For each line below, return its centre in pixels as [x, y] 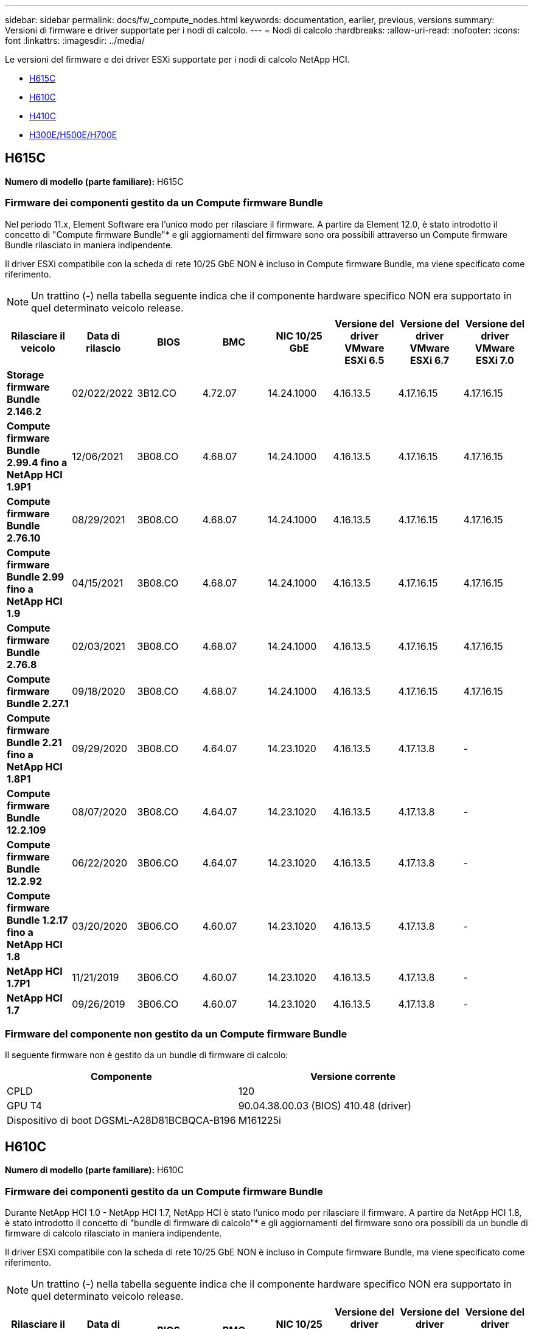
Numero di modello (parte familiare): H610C [94, 1170]
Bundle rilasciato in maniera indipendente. [89, 245]
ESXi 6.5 [364, 360]
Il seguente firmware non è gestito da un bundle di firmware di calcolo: [147, 1055]
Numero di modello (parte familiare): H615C [94, 181]
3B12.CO [157, 393]
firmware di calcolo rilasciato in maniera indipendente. [113, 1233]
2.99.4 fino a [37, 462]
